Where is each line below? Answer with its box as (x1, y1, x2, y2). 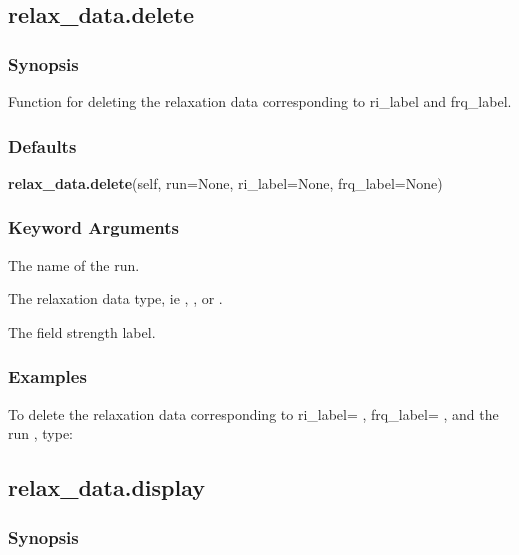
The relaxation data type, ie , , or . (8, 288, 223, 309)
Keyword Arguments (8, 215, 180, 240)
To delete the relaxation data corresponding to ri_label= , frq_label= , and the (8, 403, 499, 424)
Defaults (8, 133, 77, 158)
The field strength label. (8, 321, 156, 342)
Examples (8, 364, 87, 389)
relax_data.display (8, 472, 206, 503)
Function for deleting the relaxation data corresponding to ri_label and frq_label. (8, 91, 512, 111)
